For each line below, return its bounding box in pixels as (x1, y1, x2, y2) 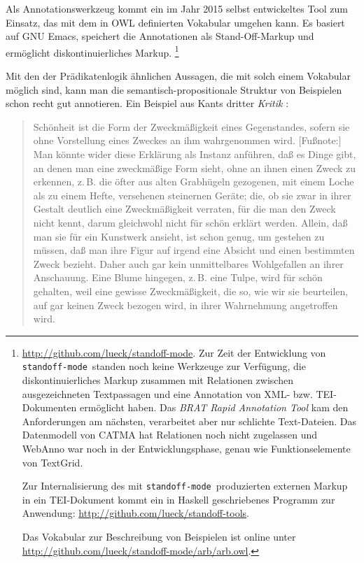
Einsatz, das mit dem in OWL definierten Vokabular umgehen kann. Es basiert (6, 15, 345, 29)
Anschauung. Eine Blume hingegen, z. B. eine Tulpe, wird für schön (33, 270, 323, 285)
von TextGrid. (22, 455, 83, 469)
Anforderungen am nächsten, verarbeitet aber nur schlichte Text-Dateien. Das (22, 413, 357, 428)
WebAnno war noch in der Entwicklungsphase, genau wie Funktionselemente (22, 441, 351, 455)
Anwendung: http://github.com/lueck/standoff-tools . (22, 506, 249, 520)
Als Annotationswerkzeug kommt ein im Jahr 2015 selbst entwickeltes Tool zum (6, 1, 349, 15)
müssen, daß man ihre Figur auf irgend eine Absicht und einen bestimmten (33, 243, 355, 257)
